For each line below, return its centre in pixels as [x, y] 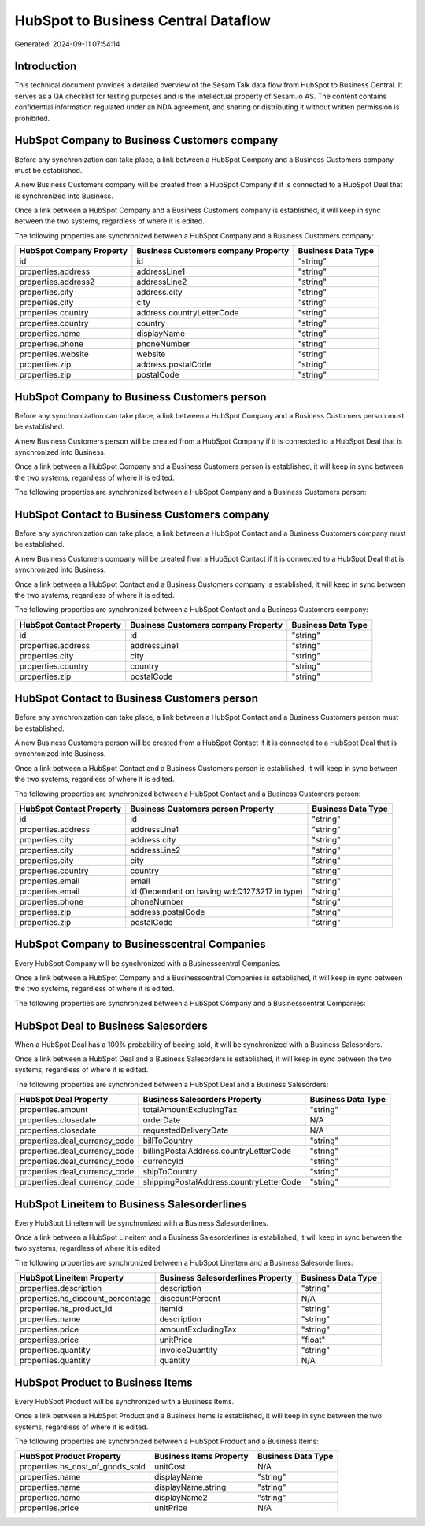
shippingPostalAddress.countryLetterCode [222, 1182]
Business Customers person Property [202, 809]
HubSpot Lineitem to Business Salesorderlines [131, 1204]
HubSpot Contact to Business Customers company [142, 514]
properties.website [54, 354]
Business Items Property [201, 1457]
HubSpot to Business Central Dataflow [143, 20]
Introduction [46, 66]
